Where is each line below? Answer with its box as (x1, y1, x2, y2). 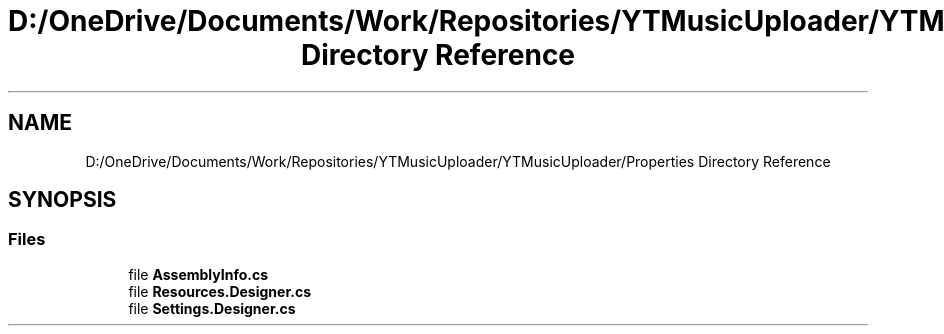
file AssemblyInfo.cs (128, 265, 269, 283)
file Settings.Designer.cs (128, 299, 296, 317)
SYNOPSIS (8, 187, 117, 213)
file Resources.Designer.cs (128, 282, 311, 300)
